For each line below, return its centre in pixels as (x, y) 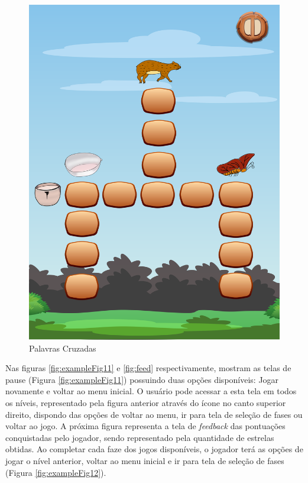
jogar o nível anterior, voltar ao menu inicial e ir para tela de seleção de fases (145, 461)
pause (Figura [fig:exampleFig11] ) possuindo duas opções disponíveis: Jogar (142, 379)
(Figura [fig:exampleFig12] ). (56, 472)
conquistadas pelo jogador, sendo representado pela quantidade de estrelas (140, 437)
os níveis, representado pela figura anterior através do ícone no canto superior (146, 403)
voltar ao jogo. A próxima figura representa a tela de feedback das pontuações (145, 426)
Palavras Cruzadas (63, 348)
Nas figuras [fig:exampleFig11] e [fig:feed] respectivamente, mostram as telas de (148, 368)
